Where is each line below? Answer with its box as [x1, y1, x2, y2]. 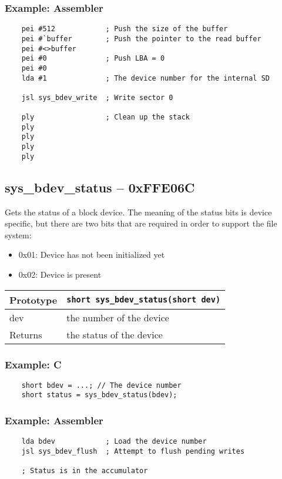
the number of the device [66, 310, 169, 324]
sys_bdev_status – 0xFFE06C [5, 178, 195, 196]
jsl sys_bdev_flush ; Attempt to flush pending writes [21, 447, 245, 455]
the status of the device [66, 327, 163, 341]
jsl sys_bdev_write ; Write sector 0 [21, 93, 173, 102]
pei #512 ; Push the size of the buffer [21, 25, 228, 34]
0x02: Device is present [18, 268, 102, 280]
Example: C [5, 357, 62, 371]
